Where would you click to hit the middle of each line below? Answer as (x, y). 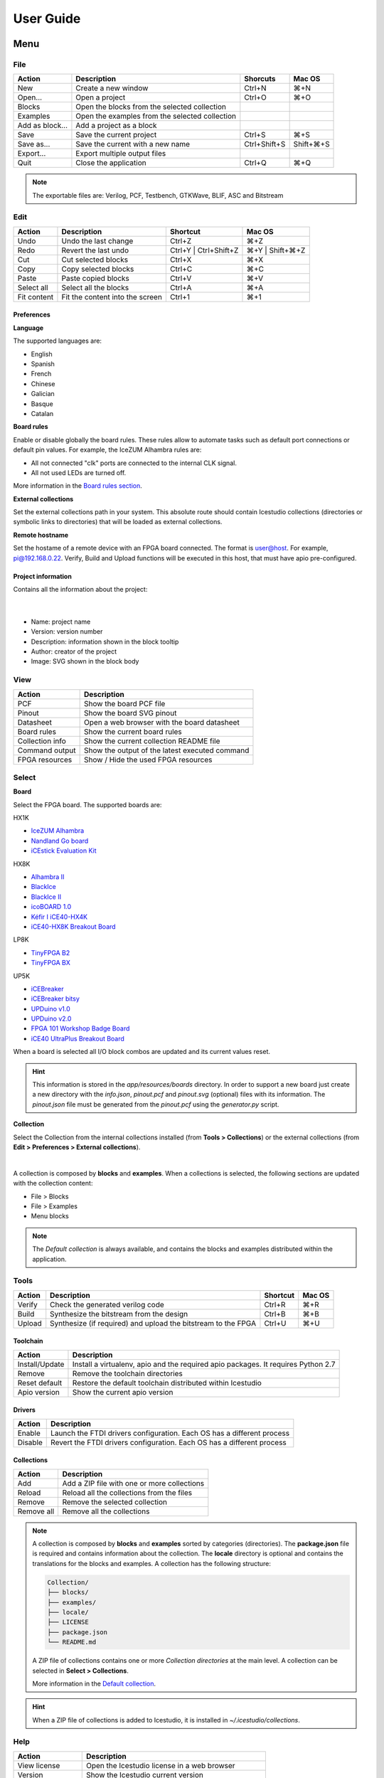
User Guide (47, 18)
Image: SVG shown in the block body (85, 661)
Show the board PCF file (125, 703)
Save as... (34, 144)
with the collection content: (53, 1183)
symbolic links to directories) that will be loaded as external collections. (118, 522)
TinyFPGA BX (51, 963)
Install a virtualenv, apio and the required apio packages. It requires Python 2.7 (204, 1364)
